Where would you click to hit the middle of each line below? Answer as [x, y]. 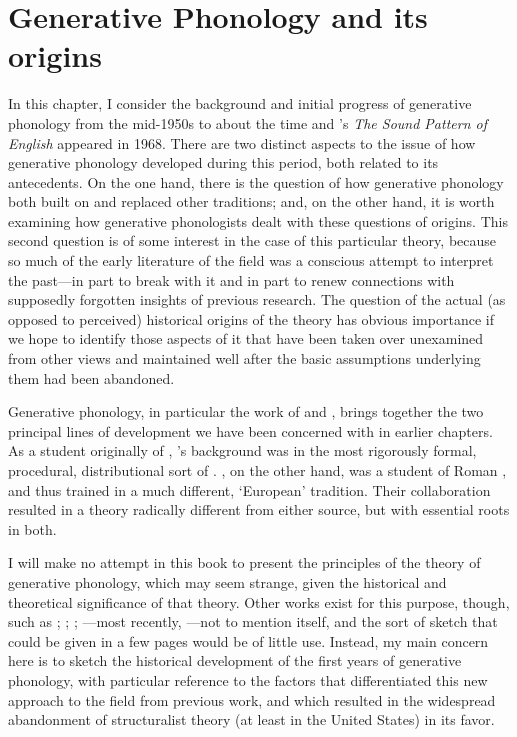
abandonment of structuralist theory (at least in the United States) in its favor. [251, 719]
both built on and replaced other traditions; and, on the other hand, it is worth [251, 201]
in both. [32, 528]
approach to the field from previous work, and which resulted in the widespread [252, 699]
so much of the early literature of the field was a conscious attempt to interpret [251, 260]
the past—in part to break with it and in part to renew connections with [231, 279]
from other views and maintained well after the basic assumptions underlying [244, 358]
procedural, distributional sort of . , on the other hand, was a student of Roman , [257, 470]
